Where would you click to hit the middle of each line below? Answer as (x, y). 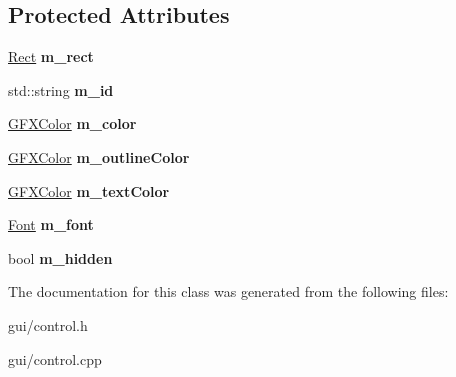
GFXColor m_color (72, 123)
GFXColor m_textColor (89, 190)
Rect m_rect (51, 56)
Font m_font (51, 224)
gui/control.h (48, 324)
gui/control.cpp (55, 358)
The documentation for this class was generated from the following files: (228, 291)
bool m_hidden (60, 257)
